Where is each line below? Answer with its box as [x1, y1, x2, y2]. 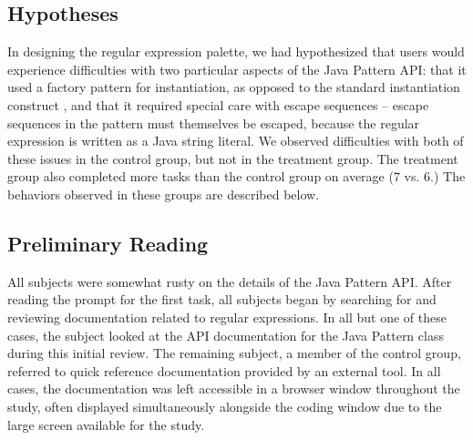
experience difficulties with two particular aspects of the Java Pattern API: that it [7, 59, 467, 78]
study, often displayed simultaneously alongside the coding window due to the [7, 396, 442, 415]
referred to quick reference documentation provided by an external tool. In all [7, 361, 441, 380]
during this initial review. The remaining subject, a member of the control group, [7, 343, 461, 363]
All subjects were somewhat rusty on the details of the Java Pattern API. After [7, 271, 452, 291]
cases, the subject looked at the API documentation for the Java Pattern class [7, 325, 444, 344]
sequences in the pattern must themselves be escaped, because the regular [7, 113, 420, 132]
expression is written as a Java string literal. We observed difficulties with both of [7, 131, 464, 150]
